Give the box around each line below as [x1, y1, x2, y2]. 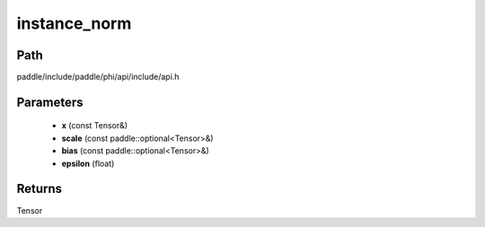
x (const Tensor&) [61, 120, 128, 131]
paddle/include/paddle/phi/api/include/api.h [16, 72, 180, 83]
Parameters [16, 94, 84, 109]
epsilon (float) [61, 158, 115, 169]
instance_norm [16, 13, 132, 33]
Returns [16, 181, 63, 196]
